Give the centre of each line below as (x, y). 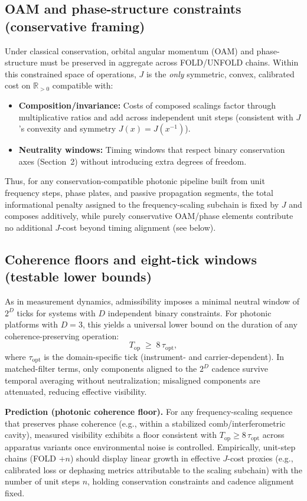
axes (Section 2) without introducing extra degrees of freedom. (133, 161)
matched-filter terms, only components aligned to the (101, 369)
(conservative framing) (75, 26)
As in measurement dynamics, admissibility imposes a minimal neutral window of (152, 301)
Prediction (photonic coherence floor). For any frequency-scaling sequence (149, 411)
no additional (29, 227)
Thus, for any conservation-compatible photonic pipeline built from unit (135, 181)
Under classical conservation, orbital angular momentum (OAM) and (129, 50)
